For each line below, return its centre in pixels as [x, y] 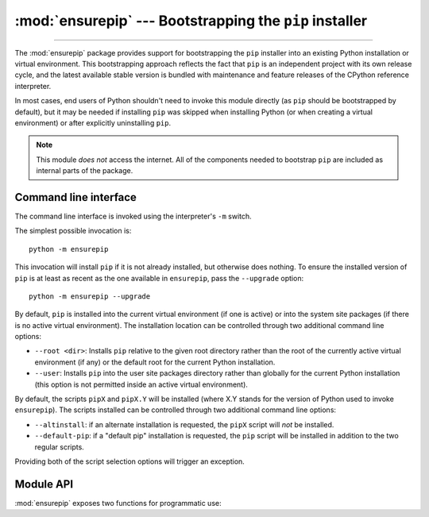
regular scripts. [60, 447]
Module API [44, 484]
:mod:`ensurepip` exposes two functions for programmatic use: [118, 503]
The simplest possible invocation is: [73, 231]
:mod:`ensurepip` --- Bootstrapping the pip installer [191, 21]
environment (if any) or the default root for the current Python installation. [155, 362]
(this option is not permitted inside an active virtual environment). [141, 384]
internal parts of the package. [85, 171]
